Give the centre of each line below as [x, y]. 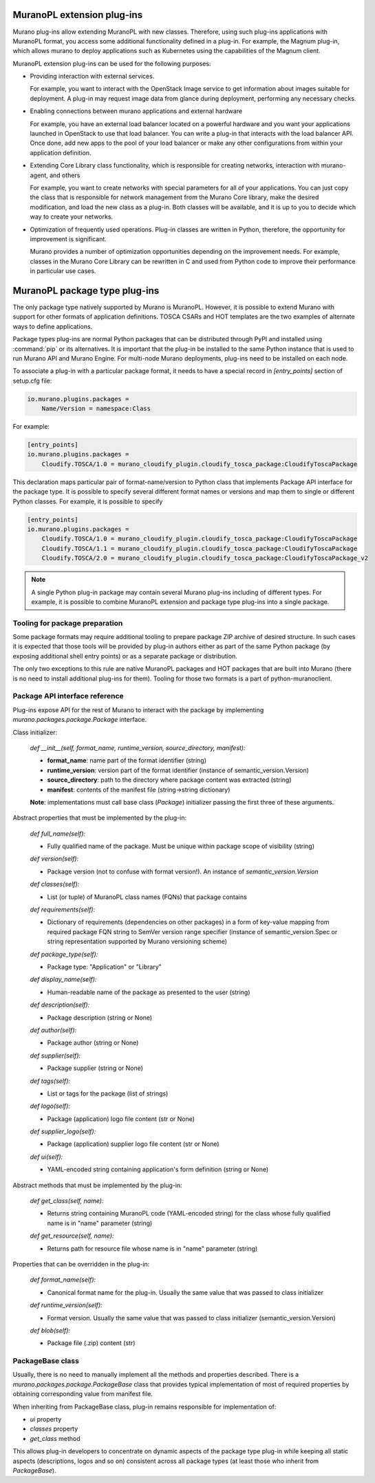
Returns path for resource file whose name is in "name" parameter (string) [152, 1249]
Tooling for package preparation [68, 623]
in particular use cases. [63, 271]
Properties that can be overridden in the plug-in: [81, 1264]
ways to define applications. [53, 326]
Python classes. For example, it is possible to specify [88, 501]
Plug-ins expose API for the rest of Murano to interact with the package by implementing [138, 709]
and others [65, 175]
